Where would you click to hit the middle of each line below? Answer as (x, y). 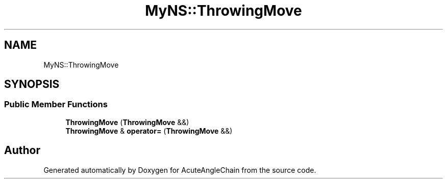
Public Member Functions (56, 104)
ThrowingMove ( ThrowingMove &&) (127, 122)
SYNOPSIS (32, 84)
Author (22, 150)
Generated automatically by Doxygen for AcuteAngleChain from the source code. (180, 170)
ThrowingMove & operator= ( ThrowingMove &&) (149, 131)
